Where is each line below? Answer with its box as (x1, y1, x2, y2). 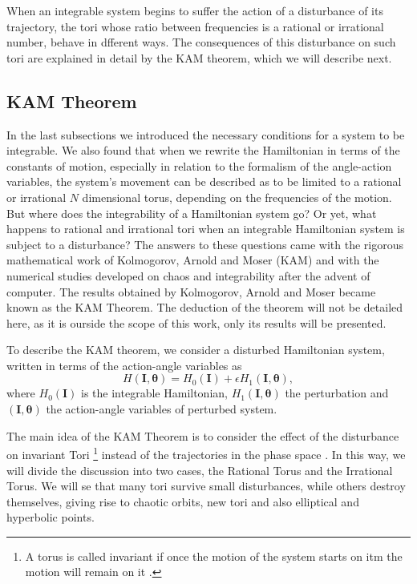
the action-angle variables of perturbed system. (46, 401, 277, 417)
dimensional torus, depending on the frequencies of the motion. (82, 188, 392, 205)
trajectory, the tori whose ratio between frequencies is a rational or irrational (6, 18, 384, 34)
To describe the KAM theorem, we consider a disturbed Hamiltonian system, (6, 341, 385, 358)
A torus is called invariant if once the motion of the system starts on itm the (25, 547, 403, 564)
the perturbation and (285, 385, 389, 401)
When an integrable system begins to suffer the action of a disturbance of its (6, 2, 383, 18)
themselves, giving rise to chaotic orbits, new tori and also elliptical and (6, 493, 359, 509)
